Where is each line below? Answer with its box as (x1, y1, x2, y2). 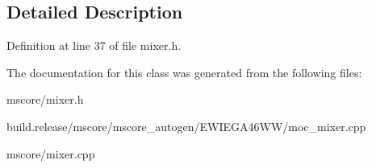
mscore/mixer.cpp (6, 145, 95, 162)
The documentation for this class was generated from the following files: (6, 64, 362, 80)
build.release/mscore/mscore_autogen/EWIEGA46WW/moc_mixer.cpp (6, 117, 366, 134)
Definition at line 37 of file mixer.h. (6, 37, 182, 54)
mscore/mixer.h (6, 91, 84, 108)
